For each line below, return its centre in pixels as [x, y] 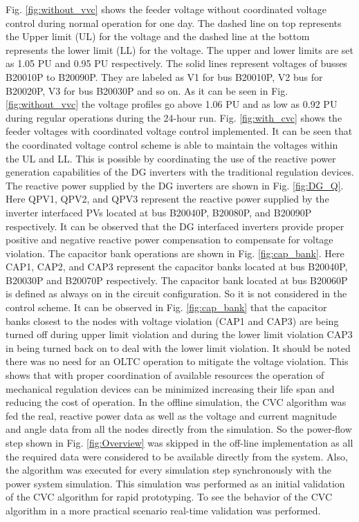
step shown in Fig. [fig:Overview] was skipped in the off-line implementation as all [179, 442]
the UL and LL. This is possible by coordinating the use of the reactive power [171, 158]
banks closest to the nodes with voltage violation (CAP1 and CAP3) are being [172, 320]
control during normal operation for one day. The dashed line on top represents [174, 22]
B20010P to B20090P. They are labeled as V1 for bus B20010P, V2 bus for [164, 76]
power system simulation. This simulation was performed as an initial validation [175, 483]
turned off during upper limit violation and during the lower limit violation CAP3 [179, 334]
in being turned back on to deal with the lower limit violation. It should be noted [178, 347]
